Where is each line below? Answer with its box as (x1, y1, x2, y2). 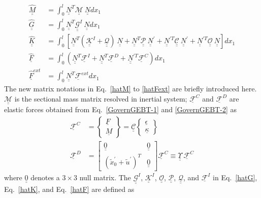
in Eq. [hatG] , (213, 172, 257, 182)
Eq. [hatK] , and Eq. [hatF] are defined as (4, 184, 135, 194)
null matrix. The (79, 172, 131, 182)
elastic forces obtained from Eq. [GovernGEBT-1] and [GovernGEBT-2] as (4, 104, 237, 114)
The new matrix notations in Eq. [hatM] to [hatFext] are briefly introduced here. (4, 83, 257, 93)
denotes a (30, 172, 60, 182)
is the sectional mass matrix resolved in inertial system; (14, 93, 187, 104)
